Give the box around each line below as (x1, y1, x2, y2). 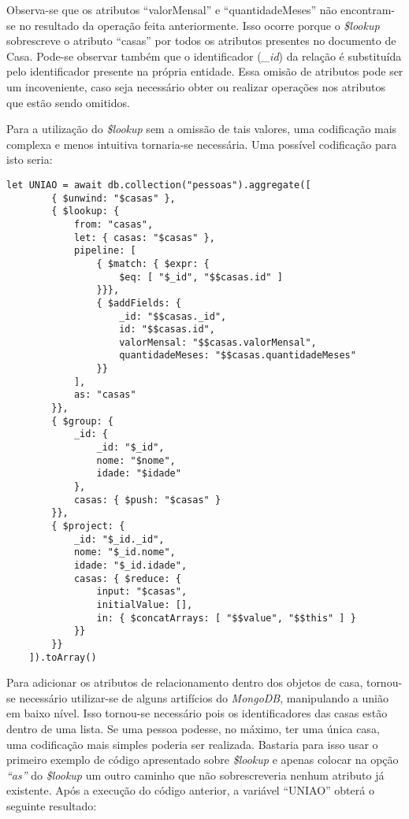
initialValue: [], (96, 598, 193, 610)
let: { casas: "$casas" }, (73, 232, 215, 243)
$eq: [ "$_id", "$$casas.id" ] (119, 271, 283, 283)
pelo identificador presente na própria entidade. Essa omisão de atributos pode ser (6, 63, 403, 80)
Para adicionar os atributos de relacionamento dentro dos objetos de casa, (6, 674, 363, 691)
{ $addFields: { (96, 297, 181, 309)
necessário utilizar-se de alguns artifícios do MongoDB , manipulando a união (19, 689, 389, 706)
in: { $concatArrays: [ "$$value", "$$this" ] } (96, 612, 356, 624)
